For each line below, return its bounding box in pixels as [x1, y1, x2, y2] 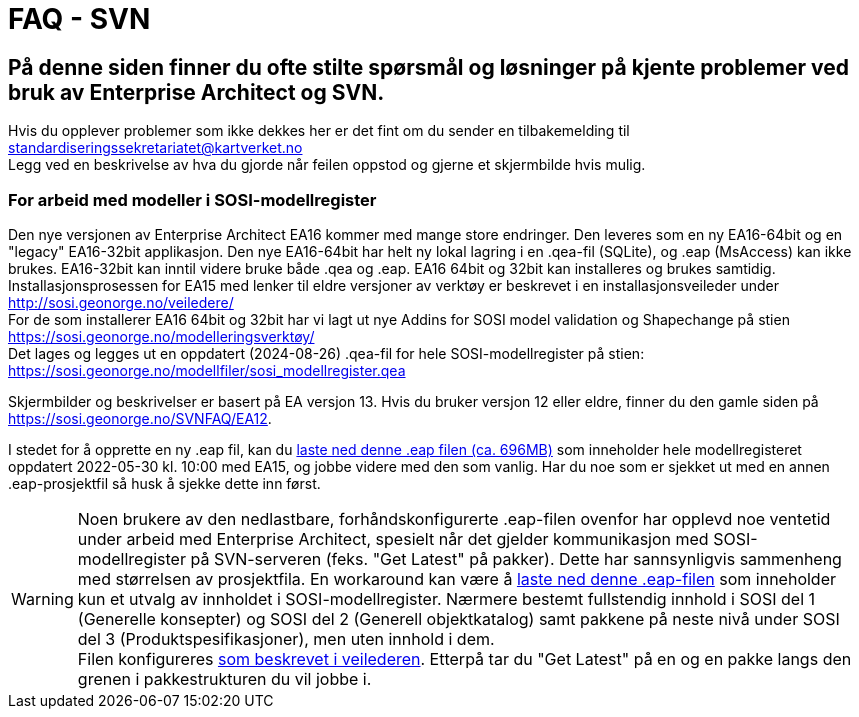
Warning [11, 588, 74, 609]
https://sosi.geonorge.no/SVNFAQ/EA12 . [8, 409, 272, 427]
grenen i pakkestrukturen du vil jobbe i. [77, 668, 372, 689]
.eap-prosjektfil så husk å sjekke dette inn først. [8, 474, 321, 492]
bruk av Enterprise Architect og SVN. [8, 79, 385, 105]
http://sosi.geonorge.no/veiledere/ [8, 293, 234, 311]
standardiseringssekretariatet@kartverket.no [8, 139, 303, 157]
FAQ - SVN [8, 2, 151, 36]
